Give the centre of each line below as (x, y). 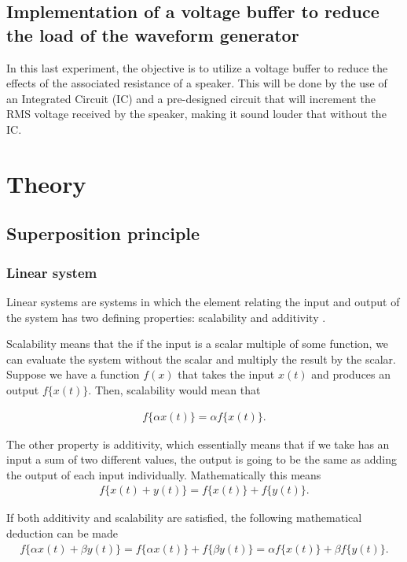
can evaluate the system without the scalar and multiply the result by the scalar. (201, 359)
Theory (46, 183)
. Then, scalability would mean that (174, 389)
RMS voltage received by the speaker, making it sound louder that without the (196, 114)
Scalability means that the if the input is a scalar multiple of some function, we (198, 344)
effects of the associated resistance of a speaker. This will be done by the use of (197, 83)
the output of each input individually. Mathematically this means (164, 474)
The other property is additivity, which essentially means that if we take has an (198, 444)
